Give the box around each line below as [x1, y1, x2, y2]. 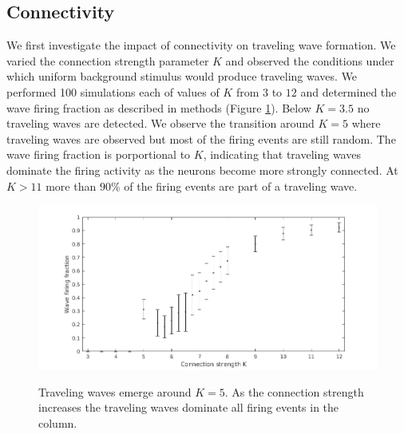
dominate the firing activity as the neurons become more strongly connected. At [6, 161, 398, 178]
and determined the [300, 83, 397, 100]
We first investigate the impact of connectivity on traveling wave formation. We [6, 37, 396, 53]
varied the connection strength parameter [6, 52, 209, 69]
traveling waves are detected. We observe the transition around [6, 115, 315, 132]
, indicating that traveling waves [203, 146, 361, 163]
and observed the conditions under [225, 52, 394, 69]
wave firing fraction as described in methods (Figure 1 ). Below [6, 99, 311, 116]
